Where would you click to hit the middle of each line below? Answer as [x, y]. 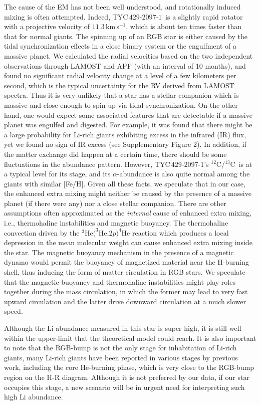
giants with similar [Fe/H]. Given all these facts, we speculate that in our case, [125, 183]
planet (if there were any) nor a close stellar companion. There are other [115, 203]
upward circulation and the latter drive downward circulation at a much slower [125, 301]
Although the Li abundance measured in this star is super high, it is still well [123, 328]
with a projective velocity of [47, 26]
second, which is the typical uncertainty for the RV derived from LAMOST [119, 85]
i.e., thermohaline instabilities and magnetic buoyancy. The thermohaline [116, 223]
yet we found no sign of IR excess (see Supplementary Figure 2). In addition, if [125, 144]
